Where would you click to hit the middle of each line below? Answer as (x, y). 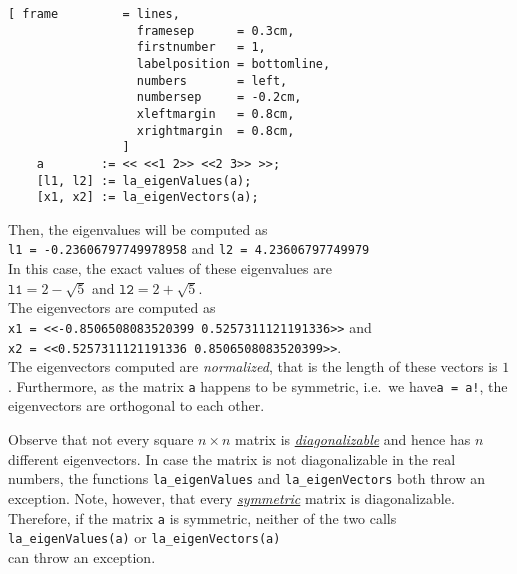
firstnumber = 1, (201, 47)
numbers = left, (212, 80)
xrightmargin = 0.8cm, (215, 130)
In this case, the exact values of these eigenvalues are (170, 268)
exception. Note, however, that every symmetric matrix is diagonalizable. (231, 497)
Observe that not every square (101, 439)
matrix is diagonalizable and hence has (353, 439)
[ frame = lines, (94, 14)
